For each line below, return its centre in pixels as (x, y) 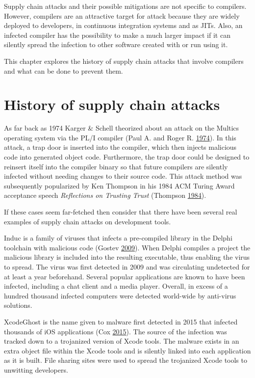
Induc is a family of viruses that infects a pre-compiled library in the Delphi (118, 238)
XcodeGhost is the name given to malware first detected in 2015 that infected (121, 321)
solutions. (18, 305)
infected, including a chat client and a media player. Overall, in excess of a (116, 286)
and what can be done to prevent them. (64, 70)
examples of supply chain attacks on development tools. (88, 221)
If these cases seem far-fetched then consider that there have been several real (121, 212)
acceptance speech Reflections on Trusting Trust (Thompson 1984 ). (105, 195)
